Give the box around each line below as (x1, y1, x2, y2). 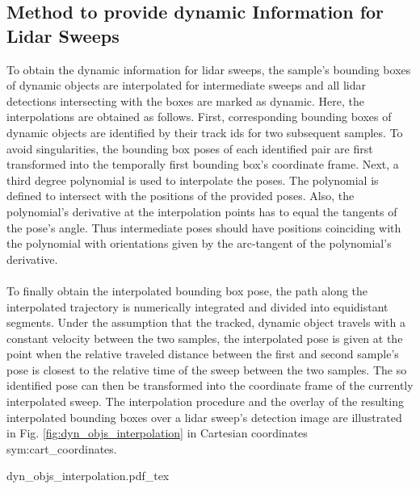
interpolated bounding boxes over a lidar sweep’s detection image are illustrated (6, 408, 402, 425)
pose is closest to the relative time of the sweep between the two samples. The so (6, 361, 407, 378)
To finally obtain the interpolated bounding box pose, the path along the (6, 282, 368, 299)
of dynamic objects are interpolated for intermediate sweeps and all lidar (6, 77, 366, 94)
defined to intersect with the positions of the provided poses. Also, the (6, 187, 355, 204)
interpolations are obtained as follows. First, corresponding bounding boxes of (6, 108, 392, 125)
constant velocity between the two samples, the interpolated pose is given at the (6, 329, 403, 346)
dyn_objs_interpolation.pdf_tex (6, 467, 170, 484)
